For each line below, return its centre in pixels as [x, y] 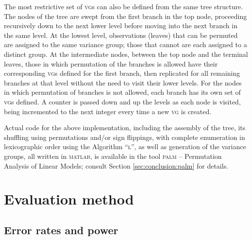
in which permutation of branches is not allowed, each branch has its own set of [122, 92]
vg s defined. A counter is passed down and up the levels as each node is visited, [122, 101]
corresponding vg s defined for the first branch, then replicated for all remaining [122, 73]
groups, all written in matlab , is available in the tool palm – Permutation [113, 156]
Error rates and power [61, 230]
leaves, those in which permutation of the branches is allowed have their [111, 63]
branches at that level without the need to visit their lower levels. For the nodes [123, 82]
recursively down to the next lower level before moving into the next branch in [121, 26]
